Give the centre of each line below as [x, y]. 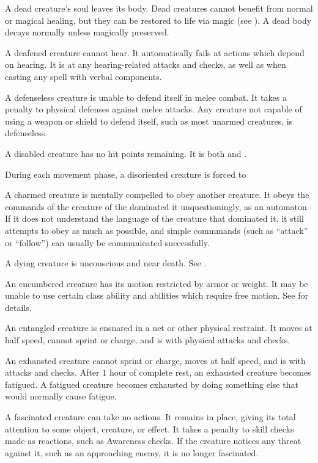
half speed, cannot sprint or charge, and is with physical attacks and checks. [148, 340]
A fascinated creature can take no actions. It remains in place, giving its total [150, 417]
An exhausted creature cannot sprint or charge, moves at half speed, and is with [155, 360]
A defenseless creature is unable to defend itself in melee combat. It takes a [146, 97]
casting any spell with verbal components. [83, 76]
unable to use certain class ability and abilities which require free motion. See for [157, 295]
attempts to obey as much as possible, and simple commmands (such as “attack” [157, 230]
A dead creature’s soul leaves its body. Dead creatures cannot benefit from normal [159, 8]
